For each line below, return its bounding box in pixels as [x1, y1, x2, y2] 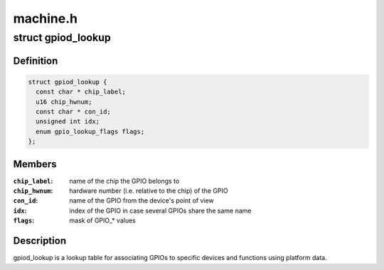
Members [13, 158, 57, 170]
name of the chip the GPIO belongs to [69, 176, 180, 185]
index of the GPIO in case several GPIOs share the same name [69, 206, 252, 215]
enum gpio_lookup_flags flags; [36, 128, 145, 135]
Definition [13, 55, 58, 67]
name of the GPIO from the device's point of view [69, 196, 215, 205]
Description [13, 235, 67, 247]
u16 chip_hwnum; [36, 98, 92, 106]
